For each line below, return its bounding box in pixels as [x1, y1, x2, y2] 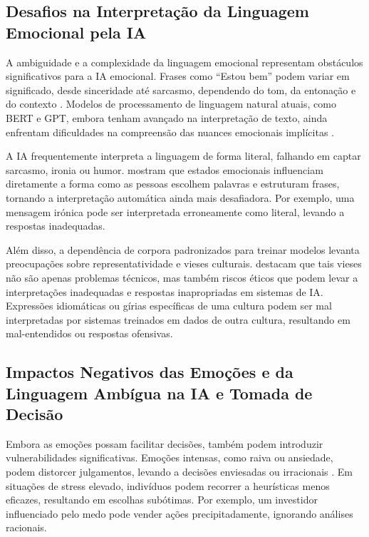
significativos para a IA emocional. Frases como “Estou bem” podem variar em [6, 68, 350, 83]
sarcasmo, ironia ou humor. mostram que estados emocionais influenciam [6, 162, 323, 177]
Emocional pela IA [6, 21, 147, 43]
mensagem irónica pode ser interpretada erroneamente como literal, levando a [6, 204, 345, 219]
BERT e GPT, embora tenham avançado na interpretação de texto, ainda [6, 110, 328, 125]
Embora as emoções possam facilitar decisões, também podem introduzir [6, 436, 323, 451]
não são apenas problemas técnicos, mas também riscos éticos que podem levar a [6, 270, 358, 285]
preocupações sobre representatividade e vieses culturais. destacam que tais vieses [6, 256, 362, 271]
